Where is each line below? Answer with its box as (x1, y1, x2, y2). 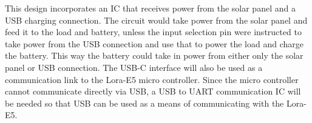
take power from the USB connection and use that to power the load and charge (5, 37, 304, 50)
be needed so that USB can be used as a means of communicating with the (5, 96, 284, 109)
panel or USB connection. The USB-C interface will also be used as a (5, 61, 263, 73)
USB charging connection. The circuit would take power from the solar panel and (5, 13, 308, 26)
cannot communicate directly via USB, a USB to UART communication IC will (5, 85, 301, 98)
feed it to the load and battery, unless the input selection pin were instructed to (5, 25, 302, 38)
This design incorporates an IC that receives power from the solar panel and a (5, 2, 296, 14)
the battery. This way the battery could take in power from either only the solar (5, 49, 304, 62)
